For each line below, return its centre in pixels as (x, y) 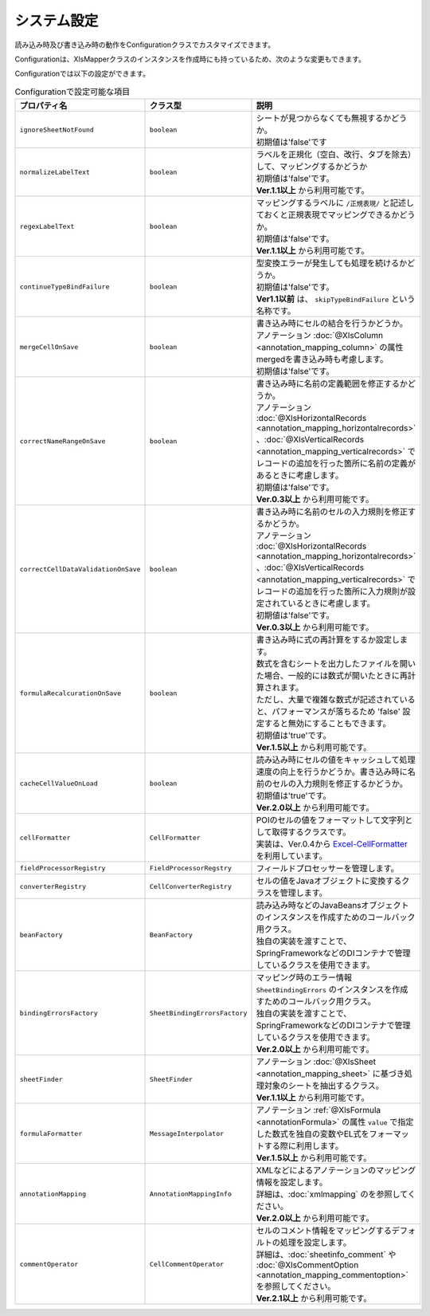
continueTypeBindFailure (64, 287)
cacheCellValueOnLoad (59, 783)
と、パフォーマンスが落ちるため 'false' (328, 712)
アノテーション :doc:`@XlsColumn (320, 336)
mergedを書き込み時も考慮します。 (322, 359)
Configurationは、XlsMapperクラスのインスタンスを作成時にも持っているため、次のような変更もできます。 (190, 59)
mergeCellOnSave (49, 347)
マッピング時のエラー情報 (304, 978)
